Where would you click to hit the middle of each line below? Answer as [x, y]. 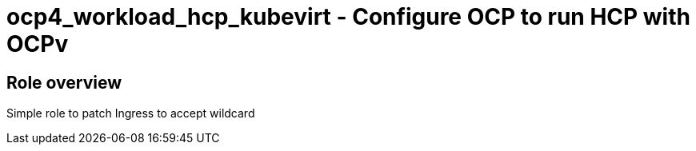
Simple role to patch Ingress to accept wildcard [131, 113]
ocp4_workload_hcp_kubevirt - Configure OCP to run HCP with [348, 17]
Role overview [64, 82]
